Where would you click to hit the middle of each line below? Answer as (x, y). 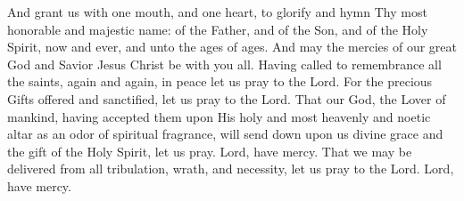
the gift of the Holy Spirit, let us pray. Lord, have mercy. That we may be (210, 151)
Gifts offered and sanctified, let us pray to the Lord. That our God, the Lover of (227, 98)
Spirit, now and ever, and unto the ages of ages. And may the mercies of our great (232, 47)
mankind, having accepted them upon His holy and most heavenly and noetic (219, 116)
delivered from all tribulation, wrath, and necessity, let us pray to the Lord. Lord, (231, 169)
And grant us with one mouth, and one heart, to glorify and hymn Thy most (217, 12)
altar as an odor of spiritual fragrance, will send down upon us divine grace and (225, 134)
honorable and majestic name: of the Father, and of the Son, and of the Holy (218, 29)
